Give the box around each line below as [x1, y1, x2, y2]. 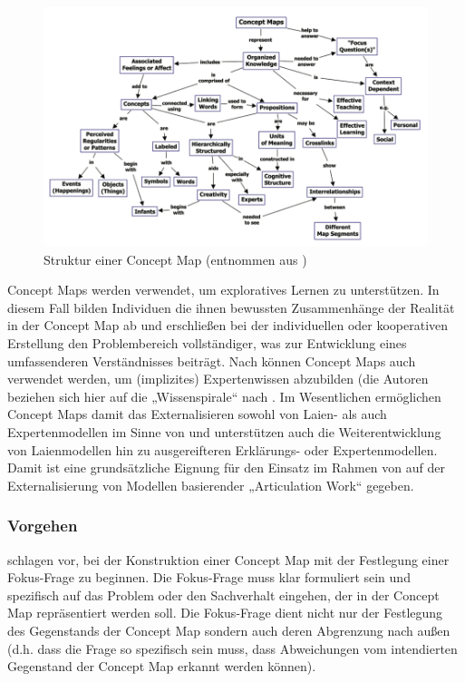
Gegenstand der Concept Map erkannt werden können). [7, 657, 316, 676]
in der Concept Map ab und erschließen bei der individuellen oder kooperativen [7, 316, 449, 335]
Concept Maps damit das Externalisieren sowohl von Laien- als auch [7, 404, 387, 424]
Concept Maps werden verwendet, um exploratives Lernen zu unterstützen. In [7, 280, 440, 299]
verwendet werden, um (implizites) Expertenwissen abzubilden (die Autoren [7, 369, 429, 388]
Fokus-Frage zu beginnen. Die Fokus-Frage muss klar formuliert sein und [7, 568, 411, 587]
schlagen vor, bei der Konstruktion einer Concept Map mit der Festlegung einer [7, 550, 450, 569]
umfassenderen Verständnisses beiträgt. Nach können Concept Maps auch [7, 351, 416, 370]
